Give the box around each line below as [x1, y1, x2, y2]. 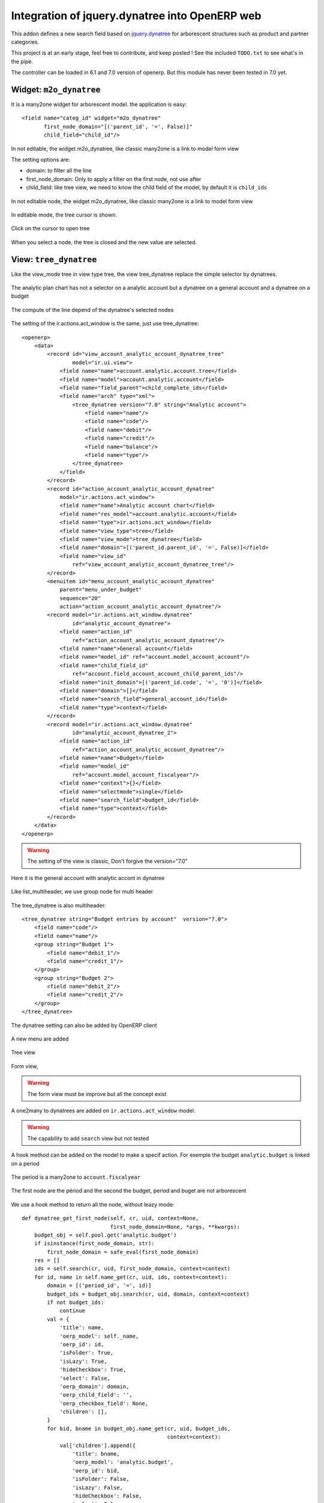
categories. [11, 38, 39, 45]
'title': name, [59, 1324, 104, 1331]
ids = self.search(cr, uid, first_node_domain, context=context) [34, 1266, 231, 1272]
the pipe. [11, 58, 33, 65]
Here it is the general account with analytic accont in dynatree [11, 874, 165, 881]
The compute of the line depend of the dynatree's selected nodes [11, 306, 174, 313]
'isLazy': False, [72, 1484, 123, 1491]
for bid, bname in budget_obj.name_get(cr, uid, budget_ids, [47, 1425, 231, 1432]
